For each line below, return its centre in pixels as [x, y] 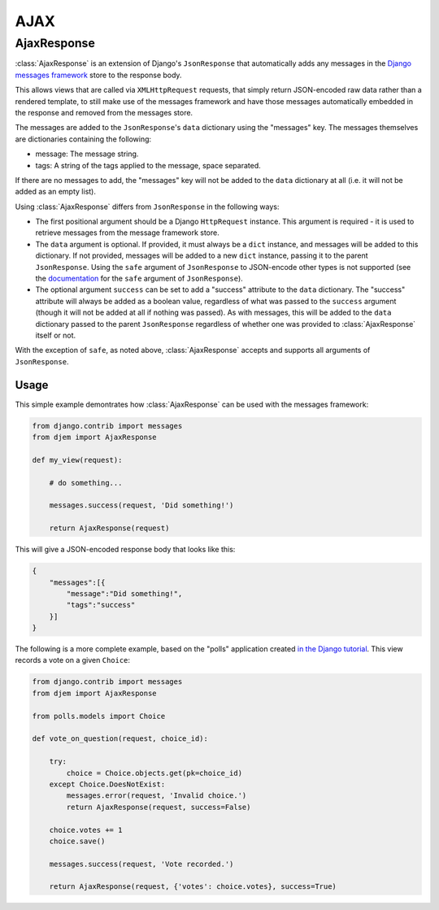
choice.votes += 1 [86, 830]
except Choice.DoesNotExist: [107, 784]
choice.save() [77, 841]
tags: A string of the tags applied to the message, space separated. [148, 165]
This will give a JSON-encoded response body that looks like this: [125, 550]
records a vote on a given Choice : [72, 660]
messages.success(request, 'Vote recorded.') [141, 864]
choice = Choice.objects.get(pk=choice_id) [154, 773]
